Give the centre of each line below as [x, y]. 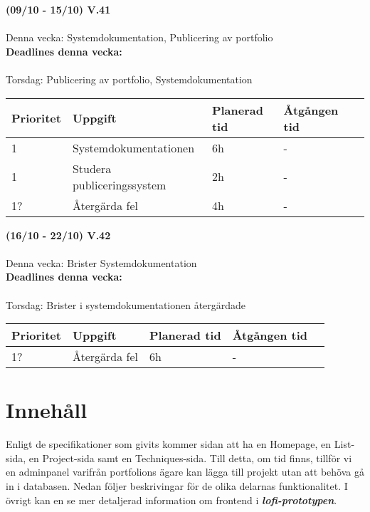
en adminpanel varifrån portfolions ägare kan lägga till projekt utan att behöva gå [185, 472]
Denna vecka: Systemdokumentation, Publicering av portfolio [139, 37]
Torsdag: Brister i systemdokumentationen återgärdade [126, 304]
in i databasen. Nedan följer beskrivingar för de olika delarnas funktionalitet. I [177, 486]
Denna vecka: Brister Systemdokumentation [101, 262]
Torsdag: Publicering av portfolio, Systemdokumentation [129, 79]
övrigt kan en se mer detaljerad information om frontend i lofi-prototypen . [171, 500]
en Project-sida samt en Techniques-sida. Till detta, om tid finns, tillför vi [190, 458]
